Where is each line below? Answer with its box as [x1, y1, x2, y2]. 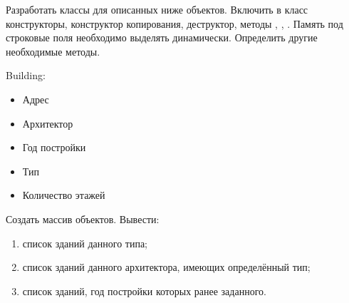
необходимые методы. [6, 43, 100, 58]
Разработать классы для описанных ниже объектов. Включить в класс [6, 2, 308, 16]
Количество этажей [22, 188, 105, 202]
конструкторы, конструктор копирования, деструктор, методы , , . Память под [6, 16, 343, 31]
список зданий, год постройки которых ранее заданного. [22, 283, 266, 298]
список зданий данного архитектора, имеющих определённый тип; [22, 260, 311, 274]
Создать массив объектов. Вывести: [6, 211, 160, 226]
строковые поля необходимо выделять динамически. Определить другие [6, 30, 318, 45]
